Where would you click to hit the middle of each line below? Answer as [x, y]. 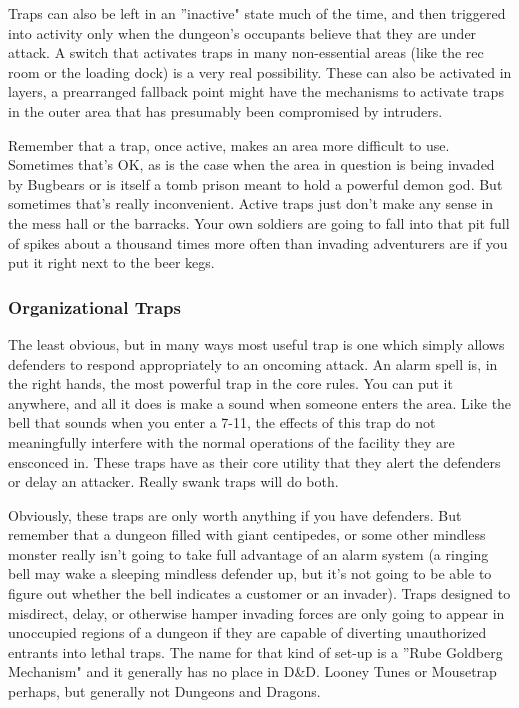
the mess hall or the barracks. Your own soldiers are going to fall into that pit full [259, 222]
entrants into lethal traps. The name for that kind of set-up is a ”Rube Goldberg [255, 651]
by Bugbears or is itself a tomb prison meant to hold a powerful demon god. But [255, 183]
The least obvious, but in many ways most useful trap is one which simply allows [256, 343]
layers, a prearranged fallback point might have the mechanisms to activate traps [256, 91]
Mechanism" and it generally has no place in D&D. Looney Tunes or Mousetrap [252, 671]
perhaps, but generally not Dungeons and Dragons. [164, 691]
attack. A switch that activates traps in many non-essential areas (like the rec [246, 52]
